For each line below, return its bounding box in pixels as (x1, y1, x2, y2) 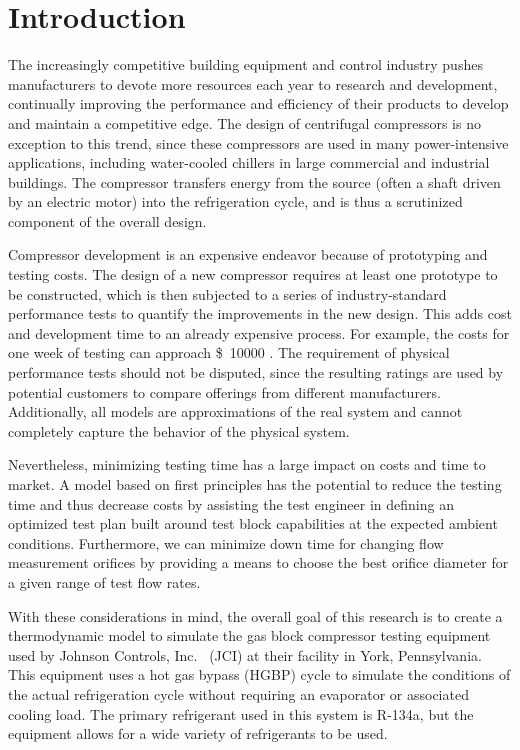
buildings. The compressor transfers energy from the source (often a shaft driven (8, 171, 501, 192)
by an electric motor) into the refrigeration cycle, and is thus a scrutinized (8, 191, 463, 212)
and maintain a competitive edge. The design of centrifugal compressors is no (8, 112, 481, 133)
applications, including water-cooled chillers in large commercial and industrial (8, 152, 490, 173)
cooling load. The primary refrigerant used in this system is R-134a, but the (8, 703, 474, 724)
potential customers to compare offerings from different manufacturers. (8, 381, 442, 402)
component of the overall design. (8, 210, 207, 231)
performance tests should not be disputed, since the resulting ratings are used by (8, 362, 504, 383)
